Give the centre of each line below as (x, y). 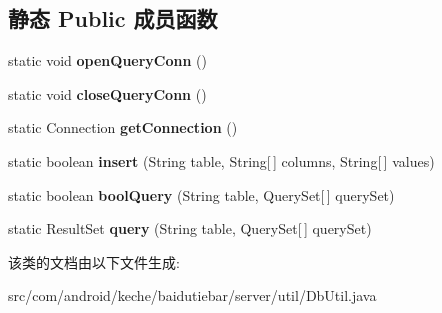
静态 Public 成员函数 (113, 18)
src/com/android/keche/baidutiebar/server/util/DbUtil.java (192, 295)
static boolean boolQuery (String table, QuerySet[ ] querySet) (201, 194)
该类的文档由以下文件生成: (94, 261)
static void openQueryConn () (107, 60)
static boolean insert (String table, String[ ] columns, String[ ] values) (221, 160)
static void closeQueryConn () (107, 93)
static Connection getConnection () (123, 127)
